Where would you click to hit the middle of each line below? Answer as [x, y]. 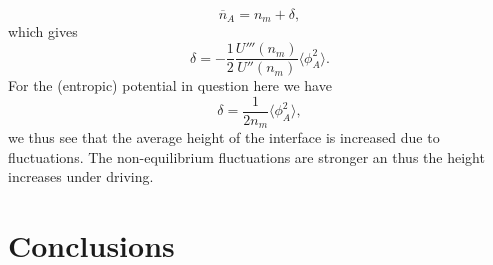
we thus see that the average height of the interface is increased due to [224, 137]
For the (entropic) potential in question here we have [170, 85]
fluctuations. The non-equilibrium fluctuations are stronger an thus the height [246, 156]
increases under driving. [81, 176]
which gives [43, 31]
